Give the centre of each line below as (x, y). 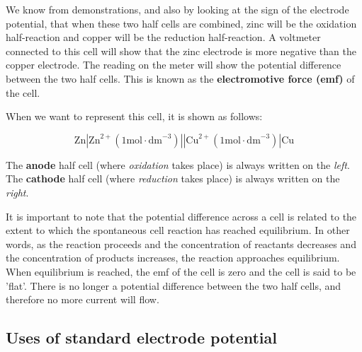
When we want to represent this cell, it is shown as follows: (134, 116)
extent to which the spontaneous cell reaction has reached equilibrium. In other (178, 230)
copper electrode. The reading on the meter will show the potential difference (174, 65)
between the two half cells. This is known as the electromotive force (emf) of (180, 78)
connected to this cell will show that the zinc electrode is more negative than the (181, 51)
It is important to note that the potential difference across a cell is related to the (181, 216)
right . (17, 192)
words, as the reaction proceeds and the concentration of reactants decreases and (181, 244)
